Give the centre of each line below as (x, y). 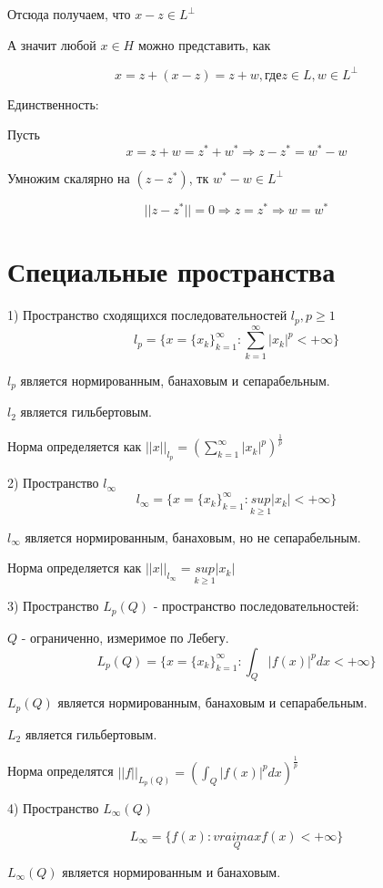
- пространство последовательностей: (256, 606)
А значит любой (52, 44)
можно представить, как (204, 44)
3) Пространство (53, 606)
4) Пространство (53, 807)
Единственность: (53, 103)
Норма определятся (60, 771)
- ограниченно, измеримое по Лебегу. (125, 637)
